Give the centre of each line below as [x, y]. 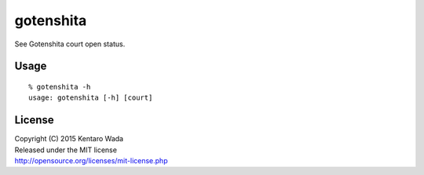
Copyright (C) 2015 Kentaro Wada [69, 139]
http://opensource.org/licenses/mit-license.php [91, 161]
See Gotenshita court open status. [70, 44]
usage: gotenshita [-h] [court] [91, 98]
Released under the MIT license [66, 150]
